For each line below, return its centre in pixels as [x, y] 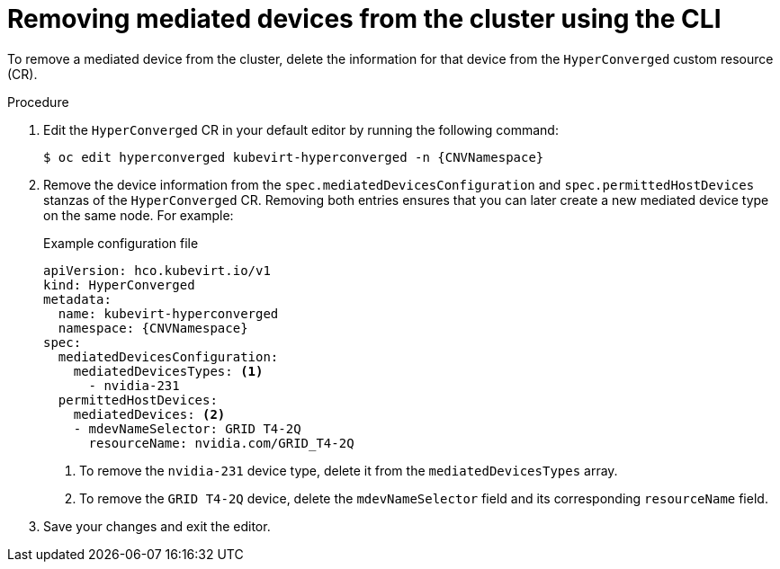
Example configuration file [121, 243]
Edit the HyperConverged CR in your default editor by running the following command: [301, 129]
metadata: [77, 299]
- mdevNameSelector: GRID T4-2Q [187, 428]
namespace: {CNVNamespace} [153, 328]
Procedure [38, 102]
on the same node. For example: [139, 215]
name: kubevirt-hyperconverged [168, 313]
